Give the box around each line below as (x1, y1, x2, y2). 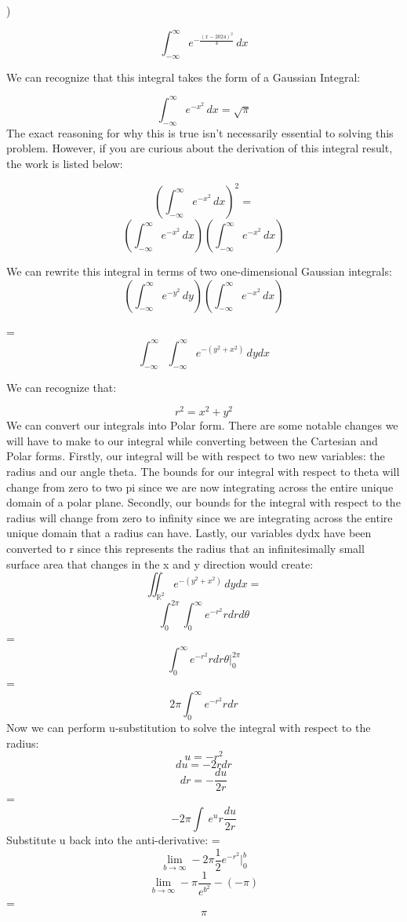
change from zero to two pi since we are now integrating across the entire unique (6, 478, 394, 495)
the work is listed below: (6, 155, 123, 171)
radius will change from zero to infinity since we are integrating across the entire (6, 509, 393, 525)
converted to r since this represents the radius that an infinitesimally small (6, 540, 365, 556)
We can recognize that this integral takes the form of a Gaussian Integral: (6, 68, 361, 85)
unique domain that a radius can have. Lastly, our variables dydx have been (6, 525, 372, 541)
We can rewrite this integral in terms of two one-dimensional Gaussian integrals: (6, 263, 392, 280)
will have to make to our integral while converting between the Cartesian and (6, 432, 378, 448)
